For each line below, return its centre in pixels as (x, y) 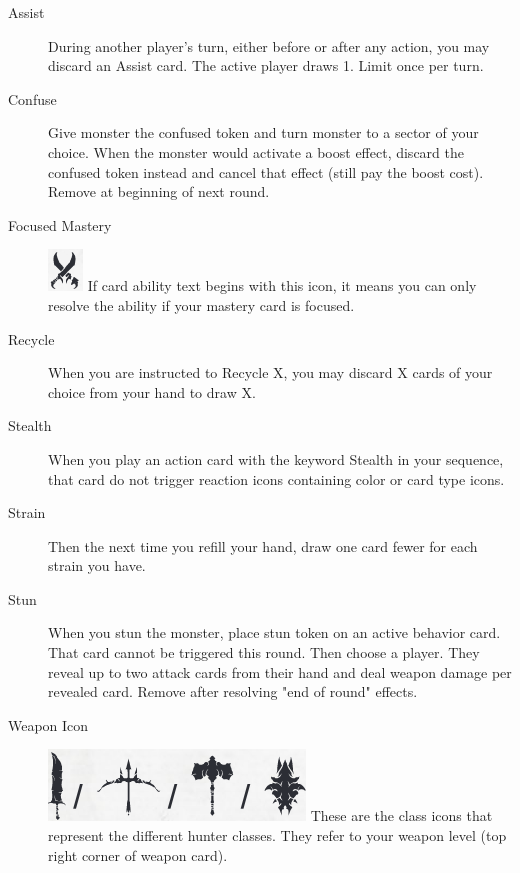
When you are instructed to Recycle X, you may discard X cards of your (270, 372)
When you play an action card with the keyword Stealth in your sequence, (276, 458)
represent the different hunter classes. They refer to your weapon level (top (277, 835)
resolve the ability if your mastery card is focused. (201, 304)
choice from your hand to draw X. (152, 391)
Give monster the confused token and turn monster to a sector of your (263, 132)
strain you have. (97, 565)
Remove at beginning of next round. (159, 191)
